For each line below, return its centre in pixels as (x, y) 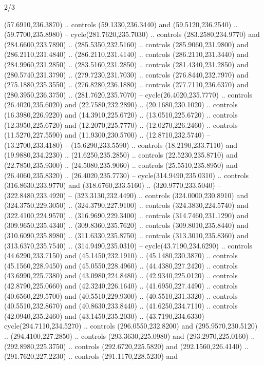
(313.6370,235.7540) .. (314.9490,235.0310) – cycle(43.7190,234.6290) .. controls (128, 245)
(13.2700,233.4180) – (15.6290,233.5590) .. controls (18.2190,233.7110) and (121, 145)
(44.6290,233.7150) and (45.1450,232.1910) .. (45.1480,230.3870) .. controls (121, 255)
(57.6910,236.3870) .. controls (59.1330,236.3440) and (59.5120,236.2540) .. (121, 24)
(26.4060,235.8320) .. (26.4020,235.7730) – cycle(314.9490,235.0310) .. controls (127, 175)
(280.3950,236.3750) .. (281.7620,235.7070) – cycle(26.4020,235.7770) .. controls (128, 94)
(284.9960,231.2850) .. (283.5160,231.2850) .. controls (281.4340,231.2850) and (126, 64)
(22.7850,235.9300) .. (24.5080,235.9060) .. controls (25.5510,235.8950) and (121, 165)
